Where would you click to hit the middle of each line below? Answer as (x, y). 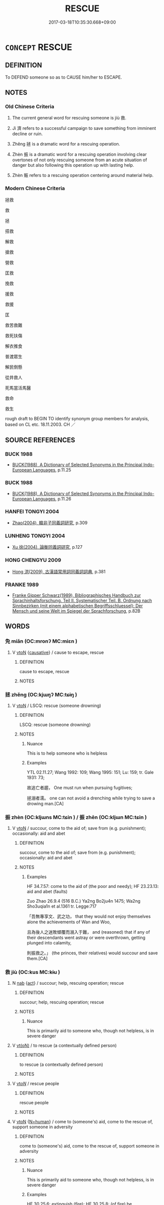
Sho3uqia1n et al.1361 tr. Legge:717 (62, 906)
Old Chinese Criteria (30, 107)
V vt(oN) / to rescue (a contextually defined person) (64, 1046)
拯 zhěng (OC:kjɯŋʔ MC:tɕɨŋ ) (41, 695)
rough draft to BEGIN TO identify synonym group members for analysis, (77, 418)
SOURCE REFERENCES (40, 440)
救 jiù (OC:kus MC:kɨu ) (33, 972)
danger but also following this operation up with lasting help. (73, 165)
